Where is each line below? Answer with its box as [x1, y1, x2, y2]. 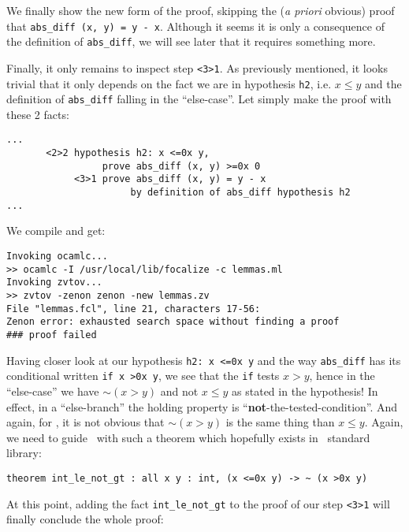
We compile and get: [6, 222, 106, 239]
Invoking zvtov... [6, 277, 102, 288]
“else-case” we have [6, 382, 99, 399]
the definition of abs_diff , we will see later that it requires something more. [6, 33, 376, 50]
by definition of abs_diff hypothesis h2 [130, 187, 351, 199]
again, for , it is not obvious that [6, 414, 165, 430]
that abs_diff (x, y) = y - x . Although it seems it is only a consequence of [6, 17, 385, 34]
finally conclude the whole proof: [6, 511, 164, 527]
